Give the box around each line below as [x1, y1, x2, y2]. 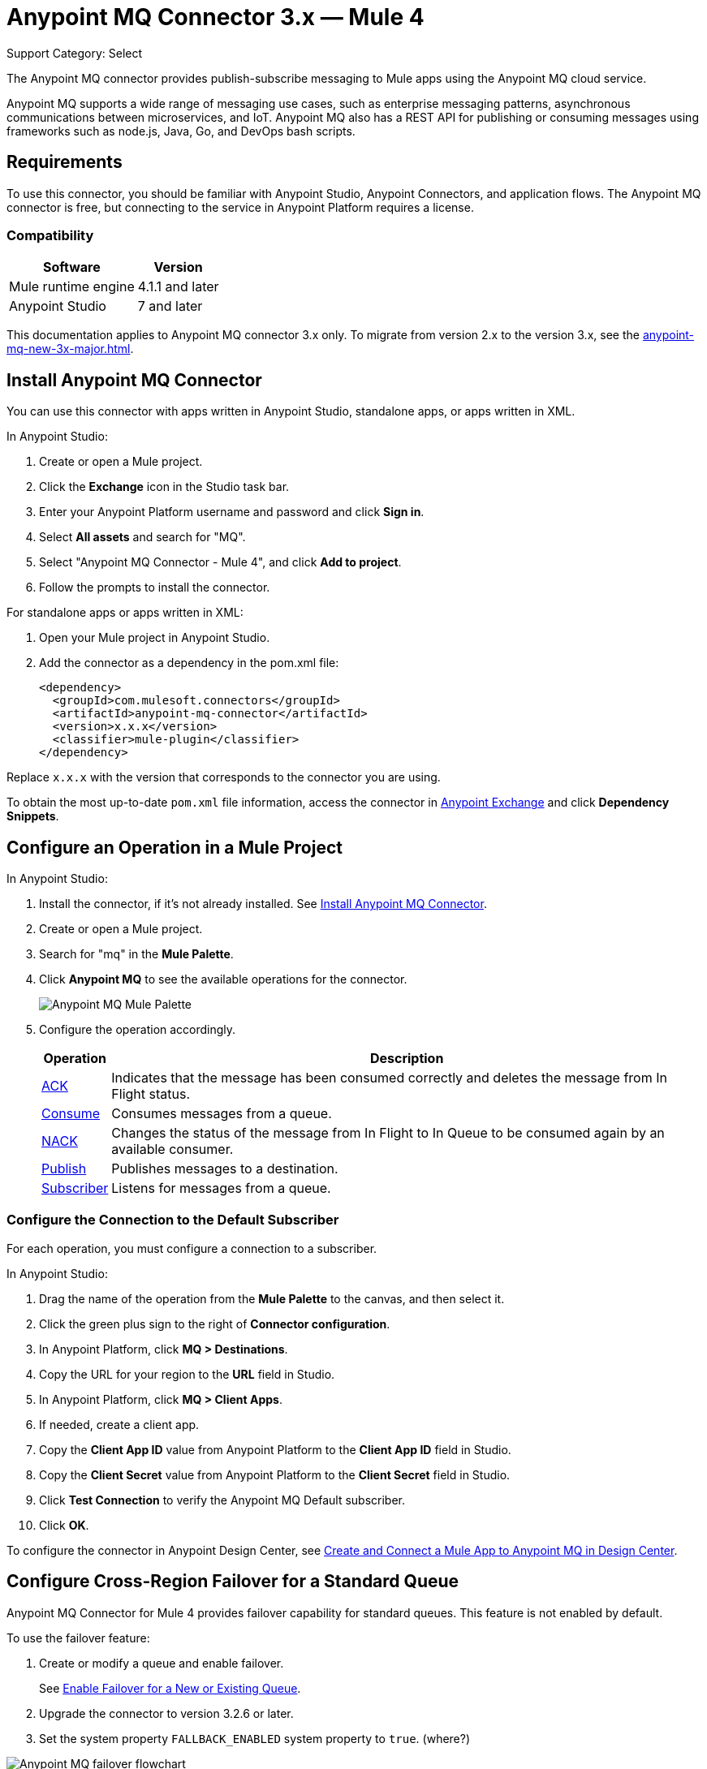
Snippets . [6, 809, 59, 824]
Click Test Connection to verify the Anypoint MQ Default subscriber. [39, 1492, 406, 1507]
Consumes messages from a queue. [111, 1105, 332, 1122]
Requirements [6, 152, 123, 173]
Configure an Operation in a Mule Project [6, 837, 343, 858]
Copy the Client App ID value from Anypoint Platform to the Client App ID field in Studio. [39, 1442, 511, 1457]
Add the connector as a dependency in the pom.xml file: [39, 656, 339, 670]
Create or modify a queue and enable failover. [39, 1655, 284, 1670]
